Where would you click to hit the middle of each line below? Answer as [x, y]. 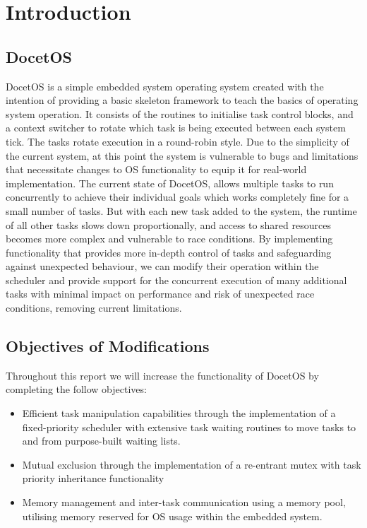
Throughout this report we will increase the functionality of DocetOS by [162, 375]
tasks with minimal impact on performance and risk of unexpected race [160, 294]
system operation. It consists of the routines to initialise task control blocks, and [180, 113]
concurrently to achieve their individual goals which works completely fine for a [178, 197]
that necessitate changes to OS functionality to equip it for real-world [156, 169]
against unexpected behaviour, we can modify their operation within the [162, 266]
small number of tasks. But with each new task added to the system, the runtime [181, 210]
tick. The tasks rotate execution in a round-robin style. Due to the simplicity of [178, 141]
